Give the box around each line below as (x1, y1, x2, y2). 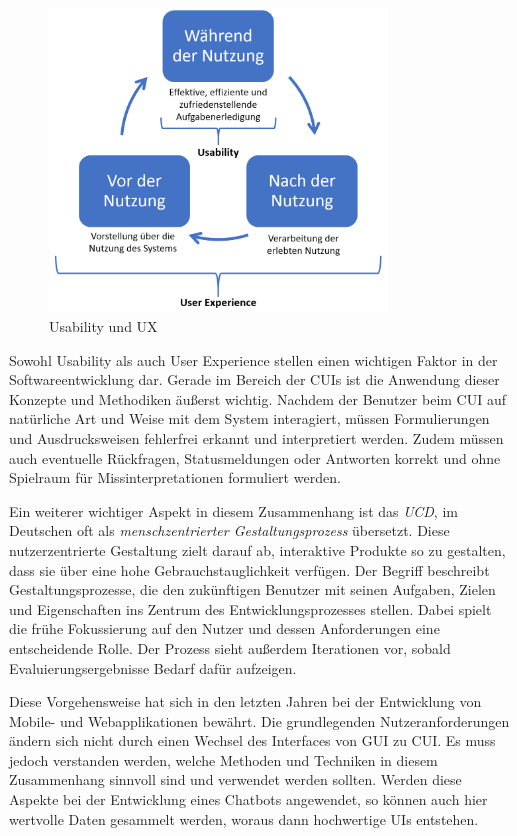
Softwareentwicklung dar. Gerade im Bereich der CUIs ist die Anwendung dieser (9, 369, 500, 390)
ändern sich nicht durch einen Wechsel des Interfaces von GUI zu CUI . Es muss (9, 730, 496, 751)
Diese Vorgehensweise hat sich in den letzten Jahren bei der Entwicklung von (9, 691, 482, 712)
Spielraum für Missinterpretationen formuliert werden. (9, 467, 341, 488)
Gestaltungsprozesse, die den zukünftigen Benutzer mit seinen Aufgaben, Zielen (9, 579, 496, 600)
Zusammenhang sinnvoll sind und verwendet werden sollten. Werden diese (9, 769, 462, 790)
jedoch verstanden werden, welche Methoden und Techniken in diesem (9, 749, 438, 770)
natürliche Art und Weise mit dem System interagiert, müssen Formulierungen (9, 408, 490, 429)
